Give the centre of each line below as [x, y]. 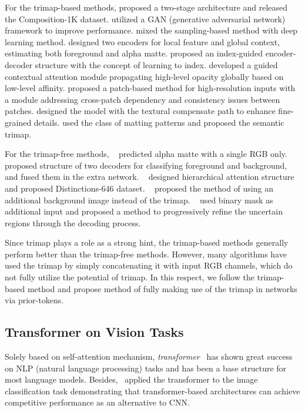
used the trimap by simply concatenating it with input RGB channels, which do [149, 265]
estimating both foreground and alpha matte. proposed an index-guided [134, 53]
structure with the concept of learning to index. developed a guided [156, 64]
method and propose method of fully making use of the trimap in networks [162, 288]
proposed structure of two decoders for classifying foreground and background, [146, 165]
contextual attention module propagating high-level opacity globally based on [144, 76]
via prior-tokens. [34, 300]
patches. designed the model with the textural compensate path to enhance [140, 111]
